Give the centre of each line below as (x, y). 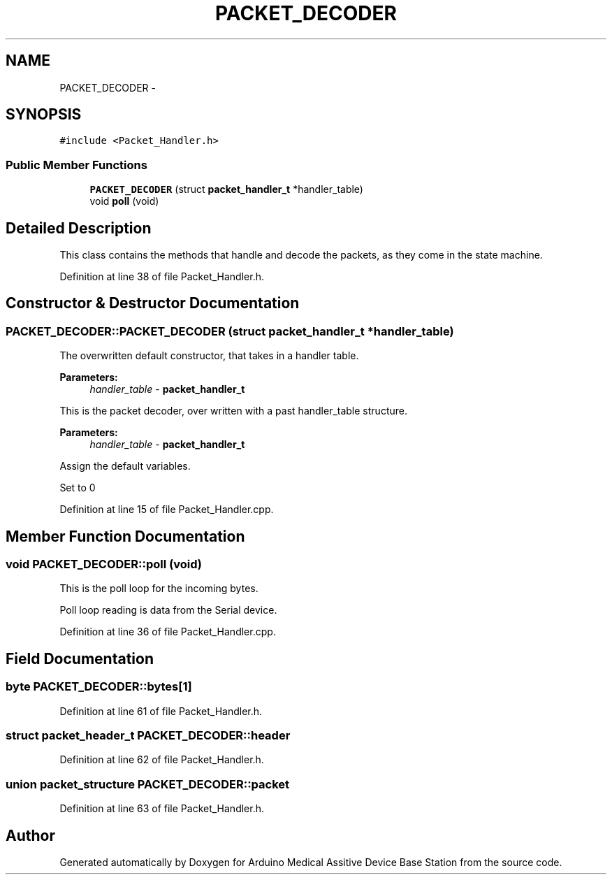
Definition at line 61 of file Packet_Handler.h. (161, 711)
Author (30, 835)
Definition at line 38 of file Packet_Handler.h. (162, 277)
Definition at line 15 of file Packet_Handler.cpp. (167, 510)
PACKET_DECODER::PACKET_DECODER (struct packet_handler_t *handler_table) (230, 331)
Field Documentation (80, 658)
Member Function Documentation (125, 536)
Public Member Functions (76, 165)
